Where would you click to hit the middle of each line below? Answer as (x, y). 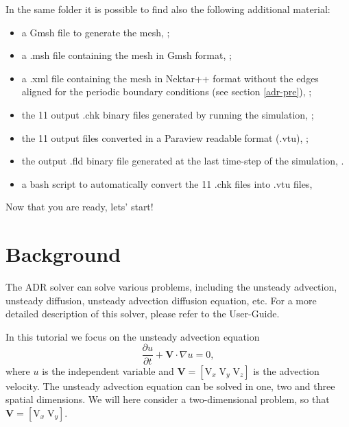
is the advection (286, 370)
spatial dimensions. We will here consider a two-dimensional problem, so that (168, 399)
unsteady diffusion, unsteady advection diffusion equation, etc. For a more (161, 300)
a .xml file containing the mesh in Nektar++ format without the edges (170, 78)
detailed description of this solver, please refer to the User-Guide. (143, 314)
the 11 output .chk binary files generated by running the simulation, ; (168, 114)
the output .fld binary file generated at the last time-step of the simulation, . (183, 161)
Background (63, 254)
